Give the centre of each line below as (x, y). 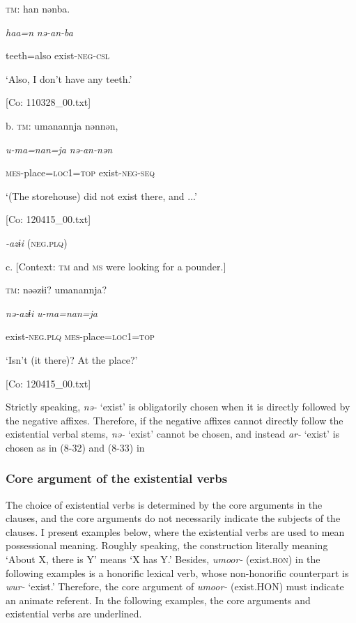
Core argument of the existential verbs (117, 478)
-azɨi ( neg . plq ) (37, 242)
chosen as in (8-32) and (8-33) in (75, 447)
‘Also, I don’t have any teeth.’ (69, 78)
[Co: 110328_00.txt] (48, 102)
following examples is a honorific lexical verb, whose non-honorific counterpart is (177, 572)
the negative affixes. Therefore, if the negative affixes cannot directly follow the (175, 420)
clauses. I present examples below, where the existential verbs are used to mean (175, 531)
